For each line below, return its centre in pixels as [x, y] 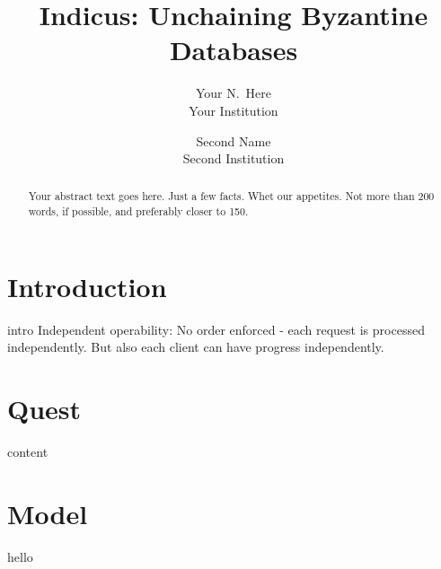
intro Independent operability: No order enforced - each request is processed [216, 329]
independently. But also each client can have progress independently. [196, 347]
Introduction [87, 286]
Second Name [234, 140]
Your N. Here [234, 93]
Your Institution [234, 110]
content [28, 452]
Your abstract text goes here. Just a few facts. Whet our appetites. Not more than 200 [231, 196]
